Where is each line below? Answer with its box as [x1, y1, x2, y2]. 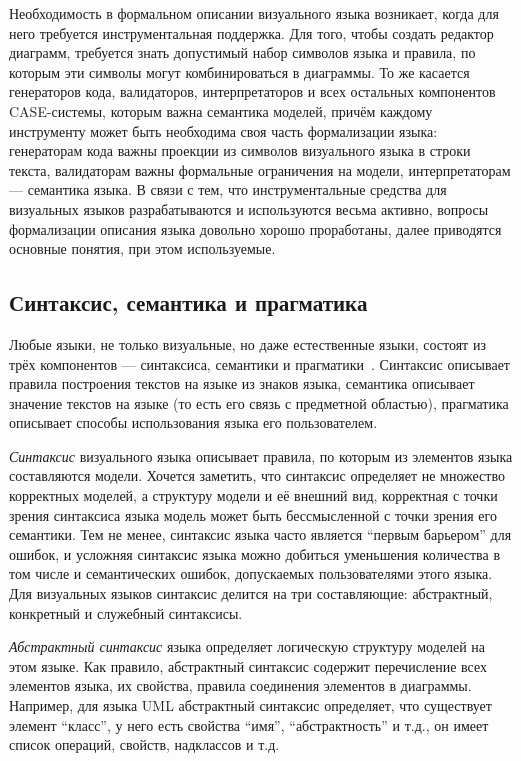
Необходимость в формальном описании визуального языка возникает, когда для [9, 3, 499, 23]
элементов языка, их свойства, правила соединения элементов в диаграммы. [9, 675, 472, 696]
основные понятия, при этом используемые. [9, 238, 276, 259]
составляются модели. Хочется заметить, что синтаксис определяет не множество [9, 465, 505, 486]
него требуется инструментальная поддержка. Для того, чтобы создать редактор [9, 22, 494, 43]
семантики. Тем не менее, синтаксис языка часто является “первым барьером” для [9, 524, 512, 545]
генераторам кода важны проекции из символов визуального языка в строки [9, 140, 471, 161]
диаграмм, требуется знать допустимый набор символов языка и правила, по [9, 42, 476, 63]
